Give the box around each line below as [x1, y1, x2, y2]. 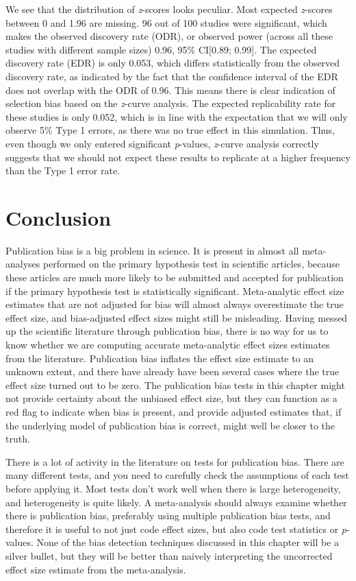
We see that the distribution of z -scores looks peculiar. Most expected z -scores [5, 2, 333, 16]
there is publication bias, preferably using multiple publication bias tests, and [5, 508, 331, 523]
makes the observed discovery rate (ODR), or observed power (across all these [5, 29, 333, 43]
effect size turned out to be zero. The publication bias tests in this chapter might [5, 377, 345, 392]
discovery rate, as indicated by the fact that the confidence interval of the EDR [5, 69, 338, 83]
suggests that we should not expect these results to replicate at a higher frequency [5, 150, 351, 164]
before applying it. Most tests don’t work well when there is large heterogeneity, [5, 481, 341, 495]
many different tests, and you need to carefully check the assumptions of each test [5, 468, 349, 482]
